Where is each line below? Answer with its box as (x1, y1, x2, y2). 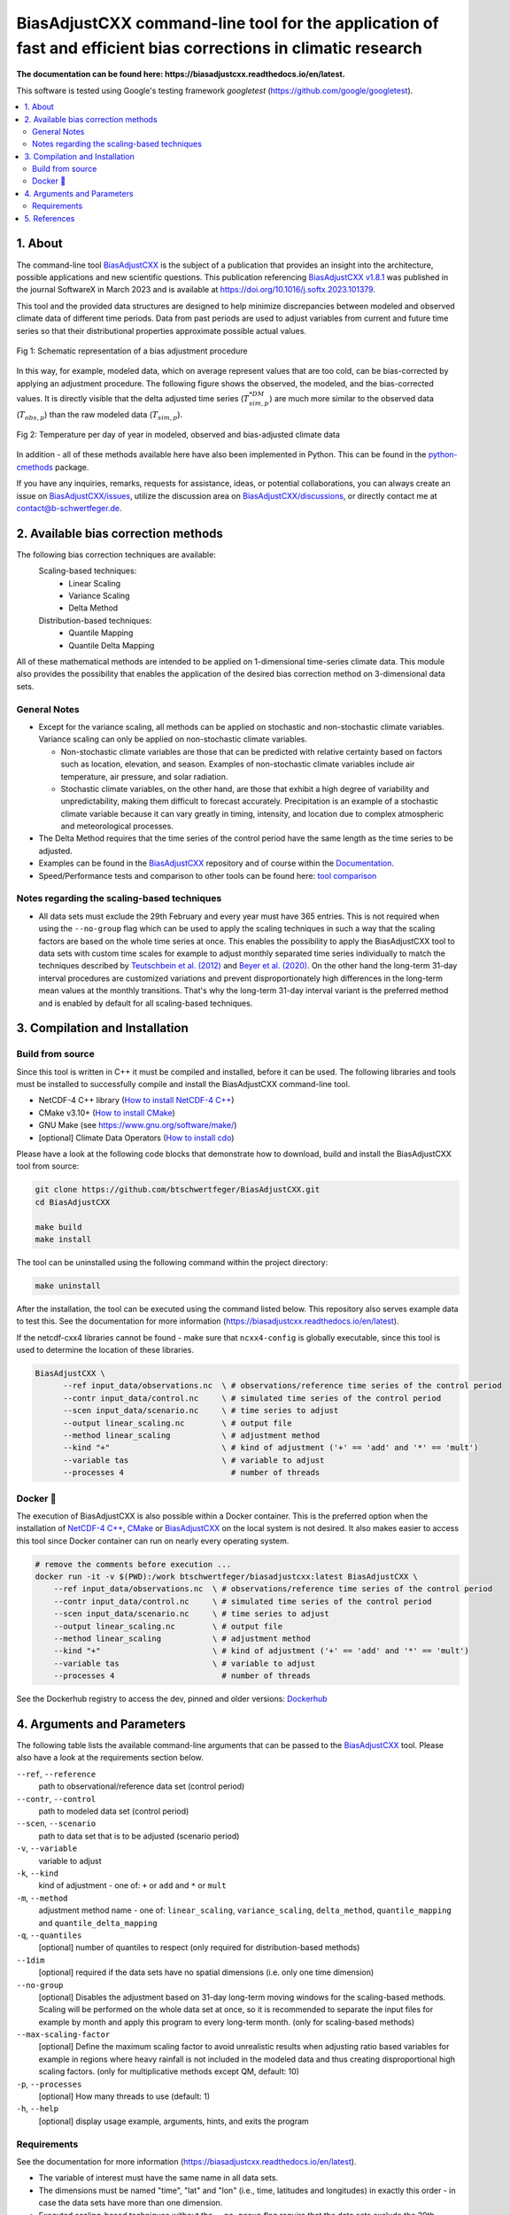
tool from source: (16, 1161, 80, 1171)
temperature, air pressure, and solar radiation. (60, 771, 228, 781)
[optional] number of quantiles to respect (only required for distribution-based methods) (38, 1942, 360, 1953)
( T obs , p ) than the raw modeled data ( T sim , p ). (16, 408, 183, 422)
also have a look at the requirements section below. (16, 1753, 204, 1763)
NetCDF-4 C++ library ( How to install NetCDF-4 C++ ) (38, 1095, 235, 1106)
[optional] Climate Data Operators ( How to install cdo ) (38, 1132, 235, 1143)
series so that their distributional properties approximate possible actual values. (16, 325, 307, 336)
